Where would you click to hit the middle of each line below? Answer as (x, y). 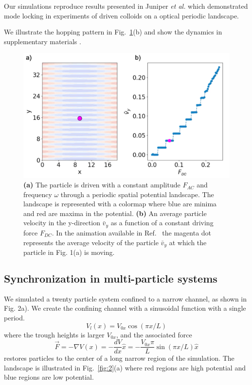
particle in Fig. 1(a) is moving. (69, 252)
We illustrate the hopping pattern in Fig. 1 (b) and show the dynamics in (113, 32)
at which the (188, 242)
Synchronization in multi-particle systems (111, 278)
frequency (38, 194)
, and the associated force (154, 334)
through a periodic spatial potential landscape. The (137, 194)
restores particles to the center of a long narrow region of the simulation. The (119, 358)
